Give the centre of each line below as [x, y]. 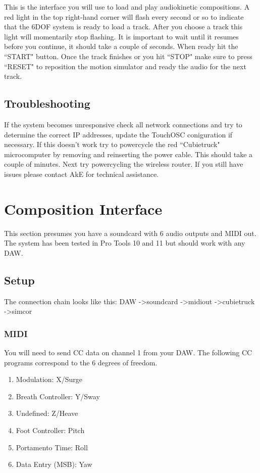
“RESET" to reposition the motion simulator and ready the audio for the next [125, 66]
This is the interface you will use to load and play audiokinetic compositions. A [127, 7]
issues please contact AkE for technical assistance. [81, 174]
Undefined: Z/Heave [47, 413]
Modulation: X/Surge [49, 379]
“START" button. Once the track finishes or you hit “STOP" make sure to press [128, 56]
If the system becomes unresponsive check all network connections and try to [123, 124]
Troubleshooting [47, 103]
